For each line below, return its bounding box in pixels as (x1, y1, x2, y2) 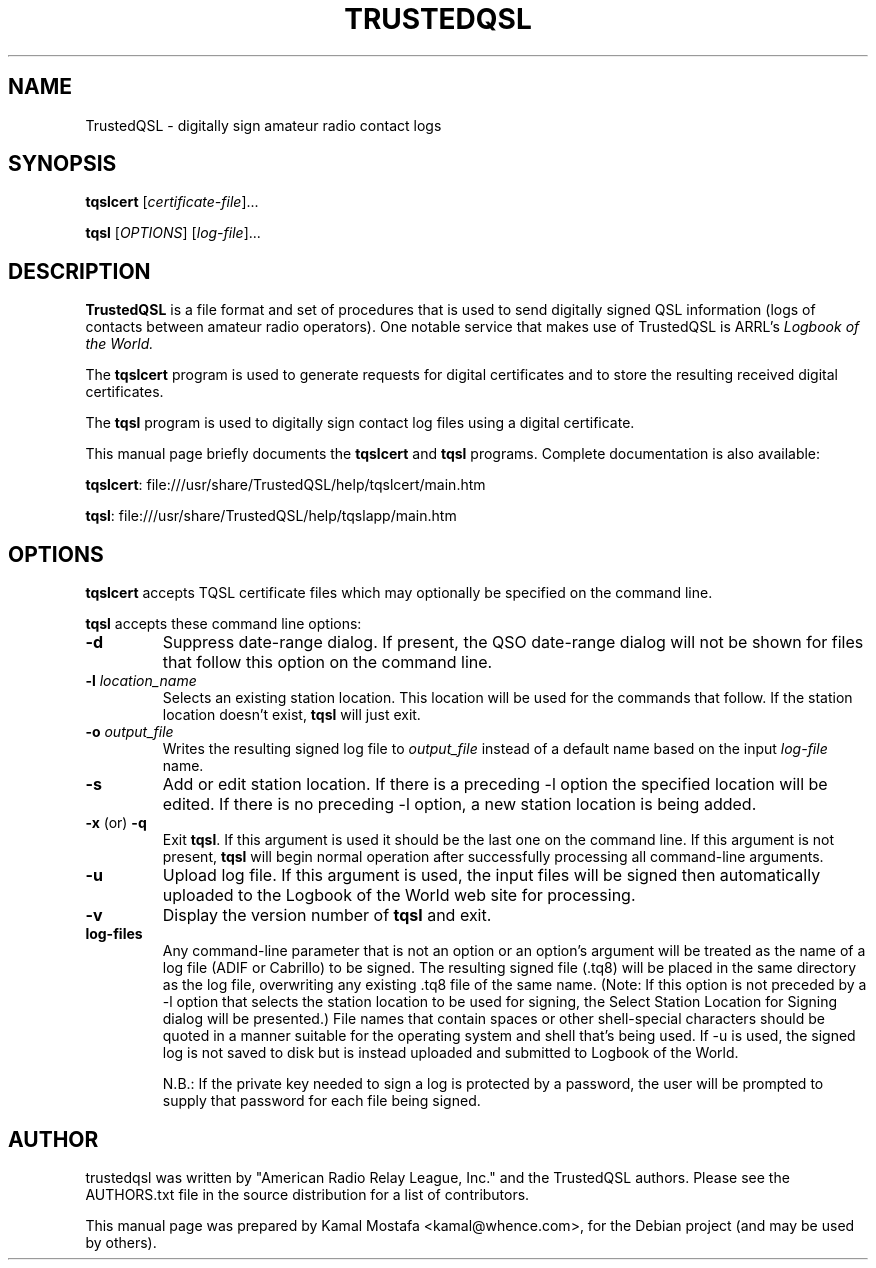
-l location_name (85, 672, 197, 690)
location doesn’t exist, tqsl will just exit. (162, 706, 421, 724)
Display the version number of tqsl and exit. (162, 905, 492, 926)
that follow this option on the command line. (162, 652, 493, 673)
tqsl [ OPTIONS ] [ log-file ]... (85, 224, 261, 242)
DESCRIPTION (8, 258, 151, 284)
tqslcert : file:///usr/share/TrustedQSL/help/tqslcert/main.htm (85, 476, 486, 494)
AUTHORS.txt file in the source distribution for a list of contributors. (85, 1185, 530, 1203)
